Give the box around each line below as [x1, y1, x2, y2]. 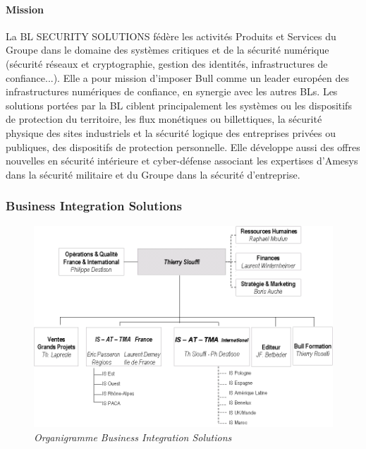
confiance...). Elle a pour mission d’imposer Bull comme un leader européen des [6, 70, 349, 85]
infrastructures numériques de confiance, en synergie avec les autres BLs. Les [6, 84, 338, 99]
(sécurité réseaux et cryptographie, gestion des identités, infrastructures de [6, 56, 328, 71]
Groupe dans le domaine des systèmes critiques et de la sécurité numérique [6, 42, 329, 57]
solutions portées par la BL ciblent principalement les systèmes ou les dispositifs [6, 97, 352, 112]
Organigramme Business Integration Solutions [34, 430, 232, 445]
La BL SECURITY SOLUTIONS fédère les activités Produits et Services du [6, 28, 336, 43]
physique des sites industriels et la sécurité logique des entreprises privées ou [6, 125, 336, 140]
